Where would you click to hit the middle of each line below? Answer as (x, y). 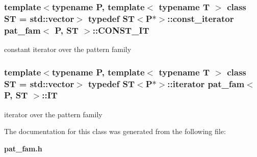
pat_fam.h (23, 148)
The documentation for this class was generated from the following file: (115, 131)
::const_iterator (201, 18)
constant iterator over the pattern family (68, 49)
